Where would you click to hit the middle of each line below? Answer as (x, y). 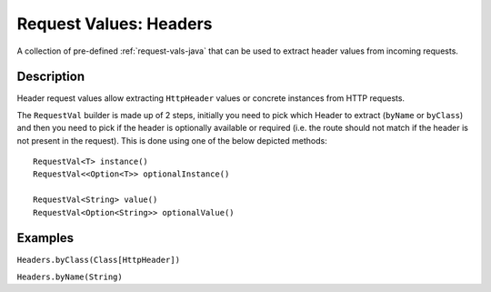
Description (51, 77)
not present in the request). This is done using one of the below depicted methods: (172, 140)
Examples (45, 238)
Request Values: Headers (115, 24)
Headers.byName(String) (70, 277)
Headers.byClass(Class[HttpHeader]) (99, 260)
